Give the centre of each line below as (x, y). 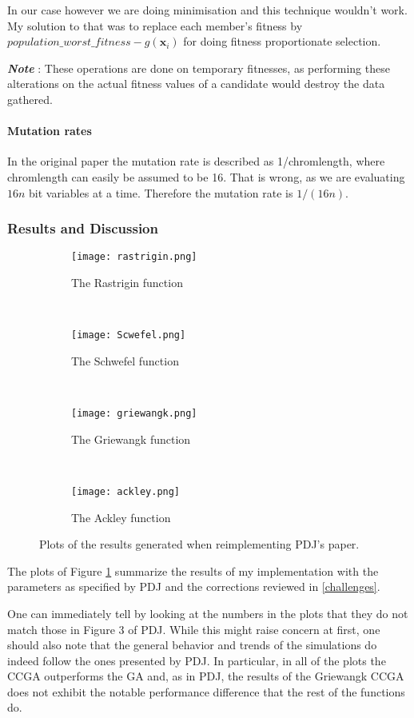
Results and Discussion (83, 228)
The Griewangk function (131, 439)
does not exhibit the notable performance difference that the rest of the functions (206, 691)
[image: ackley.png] (126, 491)
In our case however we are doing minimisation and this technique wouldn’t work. (207, 10)
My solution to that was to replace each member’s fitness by (155, 25)
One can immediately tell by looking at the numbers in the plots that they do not (208, 613)
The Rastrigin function (127, 283)
